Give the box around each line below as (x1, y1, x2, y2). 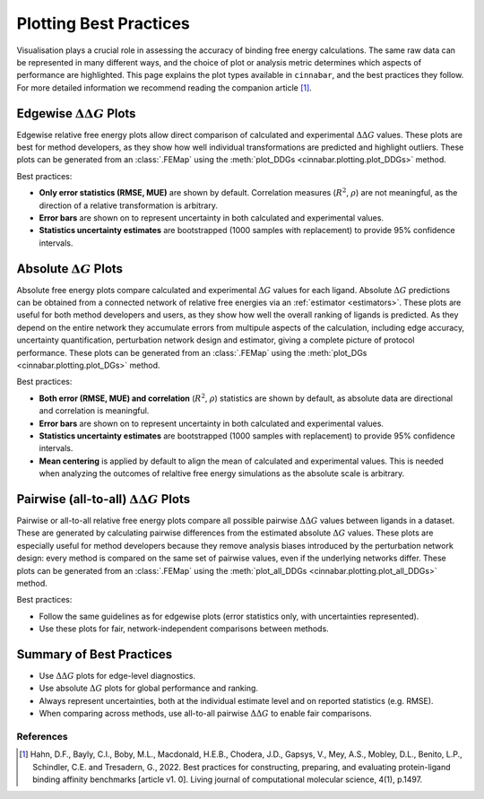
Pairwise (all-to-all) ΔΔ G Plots (16, 491, 191, 507)
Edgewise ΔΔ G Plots (16, 106, 136, 121)
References (16, 731, 68, 743)
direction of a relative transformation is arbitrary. (39, 200, 219, 211)
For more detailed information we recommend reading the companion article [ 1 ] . (16, 82, 313, 93)
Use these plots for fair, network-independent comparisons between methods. (39, 623, 329, 634)
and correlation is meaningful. (39, 405, 150, 416)
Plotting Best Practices (16, 13, 190, 33)
